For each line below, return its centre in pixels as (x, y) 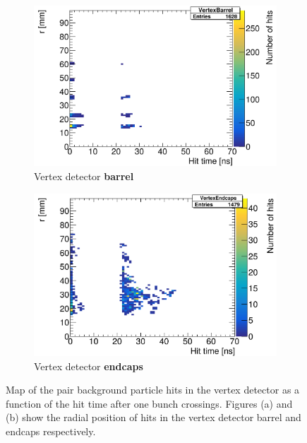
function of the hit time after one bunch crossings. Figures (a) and (149, 403)
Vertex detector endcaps (89, 366)
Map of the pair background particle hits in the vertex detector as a (153, 390)
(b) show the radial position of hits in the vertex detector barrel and (153, 417)
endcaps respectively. (51, 431)
